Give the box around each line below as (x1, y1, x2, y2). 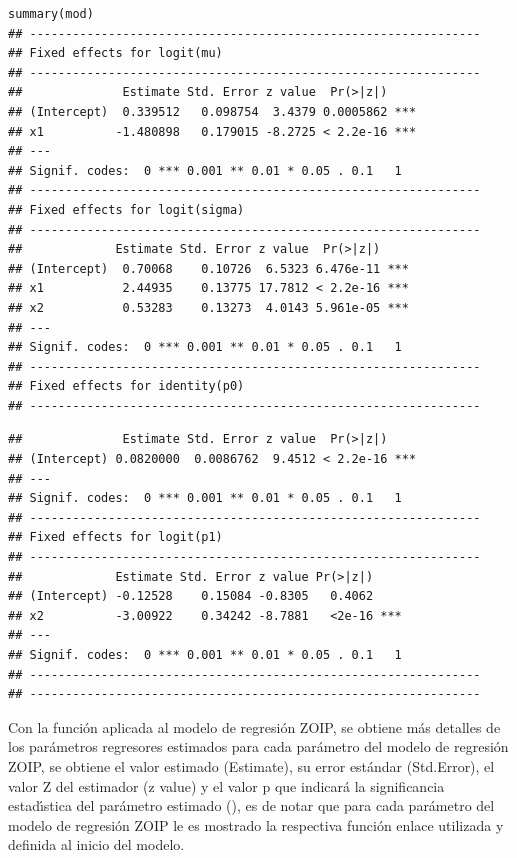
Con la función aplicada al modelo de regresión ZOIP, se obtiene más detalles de (8, 716, 501, 737)
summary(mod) (8, 7, 94, 21)
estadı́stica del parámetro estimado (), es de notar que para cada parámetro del (8, 795, 495, 816)
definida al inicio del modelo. (8, 834, 185, 855)
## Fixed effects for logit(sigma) (8, 202, 245, 217)
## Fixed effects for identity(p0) (8, 379, 245, 394)
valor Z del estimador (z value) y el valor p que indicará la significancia (8, 775, 445, 796)
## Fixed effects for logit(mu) (8, 46, 223, 61)
